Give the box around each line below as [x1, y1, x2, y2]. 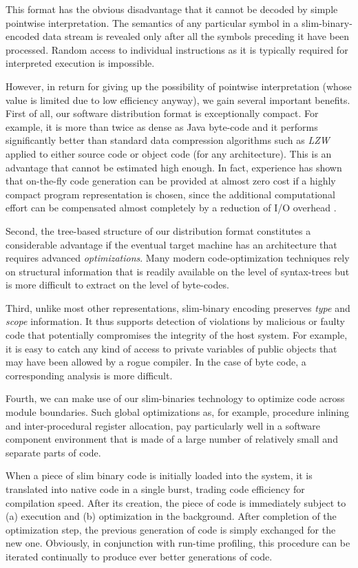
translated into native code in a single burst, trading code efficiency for [6, 482, 305, 496]
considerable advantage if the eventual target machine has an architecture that [6, 237, 337, 251]
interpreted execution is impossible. [6, 56, 155, 70]
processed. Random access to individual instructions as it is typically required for [6, 42, 348, 56]
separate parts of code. [6, 445, 101, 459]
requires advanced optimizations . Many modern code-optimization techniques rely [6, 251, 350, 265]
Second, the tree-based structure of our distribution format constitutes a [6, 223, 311, 238]
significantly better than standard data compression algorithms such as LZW [6, 133, 330, 147]
